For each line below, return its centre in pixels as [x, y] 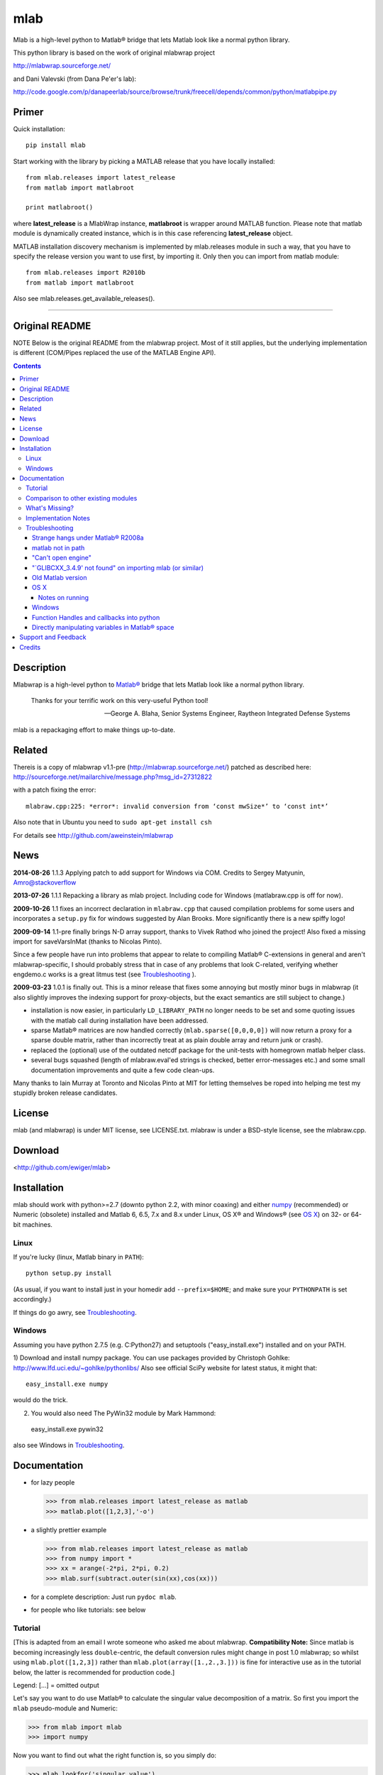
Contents [27, 366]
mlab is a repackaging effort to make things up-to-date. [94, 730]
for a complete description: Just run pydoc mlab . [104, 1597]
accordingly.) [32, 1299]
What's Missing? [50, 508]
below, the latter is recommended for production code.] [94, 1672]
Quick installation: [39, 129]
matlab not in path [59, 547]
